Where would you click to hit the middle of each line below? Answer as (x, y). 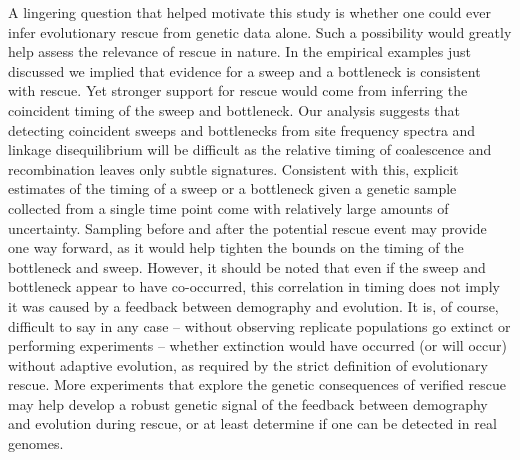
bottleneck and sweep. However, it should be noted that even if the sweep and (247, 266)
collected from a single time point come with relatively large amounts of (228, 207)
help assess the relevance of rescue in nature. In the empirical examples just (240, 51)
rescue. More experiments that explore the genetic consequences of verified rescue (257, 384)
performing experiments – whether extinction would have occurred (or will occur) (257, 345)
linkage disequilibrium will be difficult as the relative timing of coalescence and (250, 149)
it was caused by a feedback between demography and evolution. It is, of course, (253, 305)
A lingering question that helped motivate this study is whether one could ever (250, 12)
